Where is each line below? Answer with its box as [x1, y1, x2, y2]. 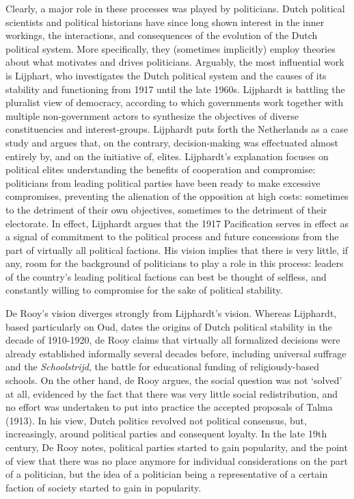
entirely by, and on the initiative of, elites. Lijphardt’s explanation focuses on [5, 149, 329, 163]
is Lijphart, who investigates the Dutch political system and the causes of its [5, 68, 327, 82]
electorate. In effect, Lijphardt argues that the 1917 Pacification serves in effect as [5, 216, 349, 230]
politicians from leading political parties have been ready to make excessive [5, 175, 321, 190]
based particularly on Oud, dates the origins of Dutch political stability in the [5, 319, 332, 333]
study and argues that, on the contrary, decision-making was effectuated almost [5, 135, 338, 149]
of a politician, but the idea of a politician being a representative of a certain [5, 467, 328, 481]
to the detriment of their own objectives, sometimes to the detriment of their [5, 202, 327, 216]
